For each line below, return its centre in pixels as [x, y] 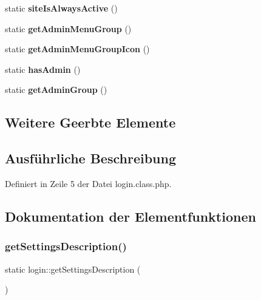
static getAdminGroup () [56, 90]
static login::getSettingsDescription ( [73, 269]
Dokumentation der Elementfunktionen [130, 216]
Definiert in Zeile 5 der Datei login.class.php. [88, 183]
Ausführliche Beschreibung [90, 158]
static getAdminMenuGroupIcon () [77, 49]
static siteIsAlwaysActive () [61, 8]
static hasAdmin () [43, 69]
